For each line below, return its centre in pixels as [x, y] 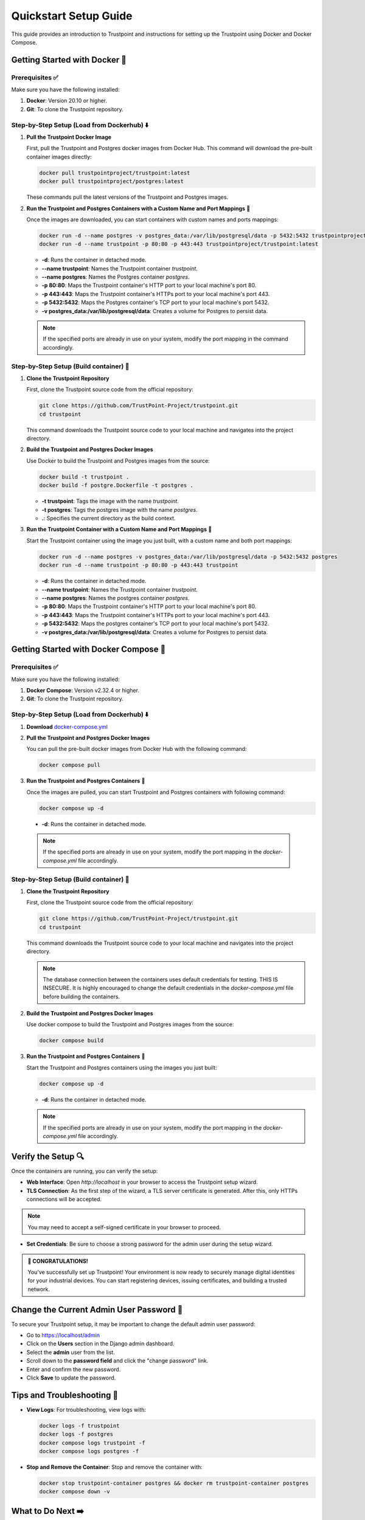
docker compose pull [70, 765]
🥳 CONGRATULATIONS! [58, 1261]
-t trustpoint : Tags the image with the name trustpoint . [110, 501]
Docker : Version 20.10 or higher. [67, 101]
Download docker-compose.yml [67, 727]
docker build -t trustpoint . [84, 477]
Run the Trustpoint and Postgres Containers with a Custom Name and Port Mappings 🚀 [138, 208]
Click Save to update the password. [71, 1378]
